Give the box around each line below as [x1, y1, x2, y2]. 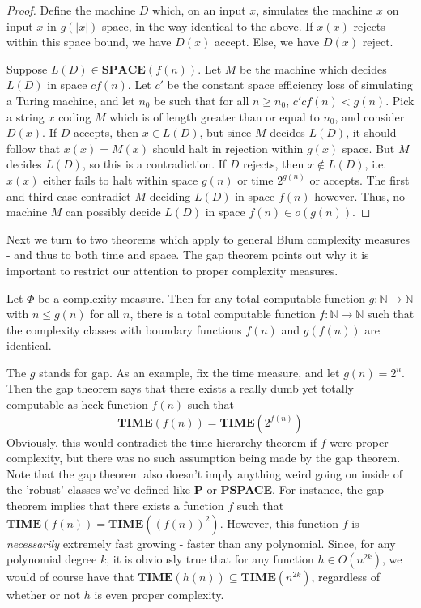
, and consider [334, 108, 405, 125]
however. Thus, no [314, 187, 406, 204]
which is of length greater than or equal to [109, 108, 320, 125]
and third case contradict [6, 187, 131, 204]
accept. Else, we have [214, 33, 320, 50]
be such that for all [154, 91, 249, 108]
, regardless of [311, 568, 381, 585]
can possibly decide [66, 203, 161, 220]
